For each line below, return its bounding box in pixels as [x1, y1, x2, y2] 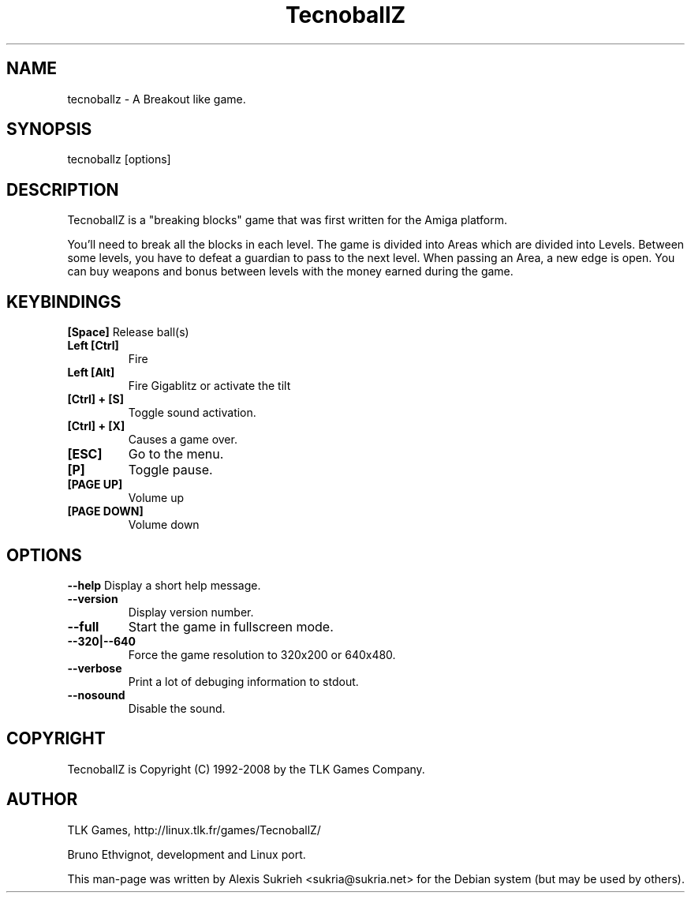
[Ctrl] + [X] [67, 419, 125, 433]
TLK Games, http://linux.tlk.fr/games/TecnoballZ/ [67, 822, 321, 837]
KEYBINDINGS [6, 291, 121, 312]
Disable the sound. [128, 701, 226, 715]
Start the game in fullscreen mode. [128, 618, 334, 635]
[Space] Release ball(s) [67, 325, 189, 339]
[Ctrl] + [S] [67, 392, 124, 406]
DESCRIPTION [6, 179, 119, 200]
